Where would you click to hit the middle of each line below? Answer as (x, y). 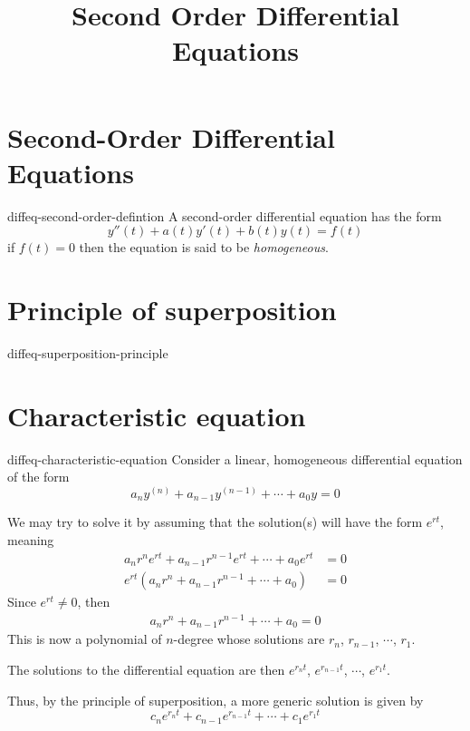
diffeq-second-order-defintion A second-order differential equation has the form (225, 215)
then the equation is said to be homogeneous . (204, 247)
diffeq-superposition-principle (88, 353)
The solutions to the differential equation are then (146, 669)
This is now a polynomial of (85, 639)
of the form (38, 477)
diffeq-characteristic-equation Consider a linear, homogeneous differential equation (235, 458)
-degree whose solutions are (249, 639)
